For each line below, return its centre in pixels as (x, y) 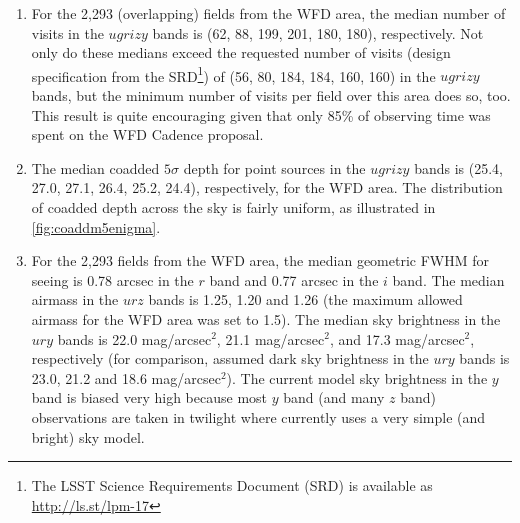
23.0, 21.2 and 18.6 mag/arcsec (126, 377)
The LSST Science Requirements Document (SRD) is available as (232, 485)
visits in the (67, 32)
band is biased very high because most (149, 397)
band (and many (334, 397)
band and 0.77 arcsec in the (294, 279)
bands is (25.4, (458, 167)
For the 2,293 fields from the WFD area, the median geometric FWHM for (260, 260)
